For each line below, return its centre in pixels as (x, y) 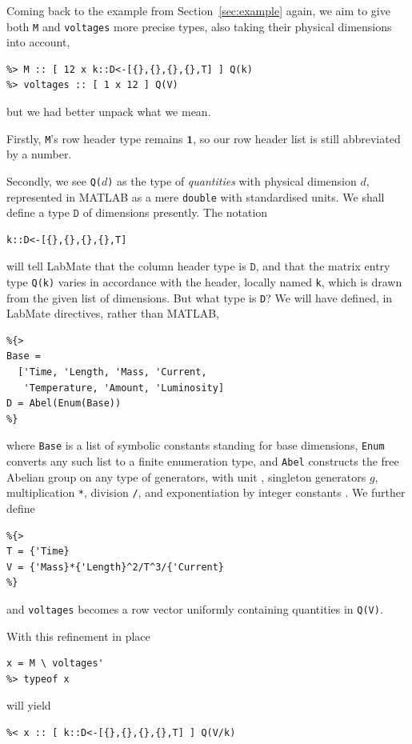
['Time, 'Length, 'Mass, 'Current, (112, 372)
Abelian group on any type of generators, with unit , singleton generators (186, 476)
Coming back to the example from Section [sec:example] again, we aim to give (198, 10)
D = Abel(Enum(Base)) (64, 404)
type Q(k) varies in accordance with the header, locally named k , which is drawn (204, 281)
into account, (38, 42)
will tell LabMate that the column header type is (126, 266)
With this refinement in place (78, 636)
